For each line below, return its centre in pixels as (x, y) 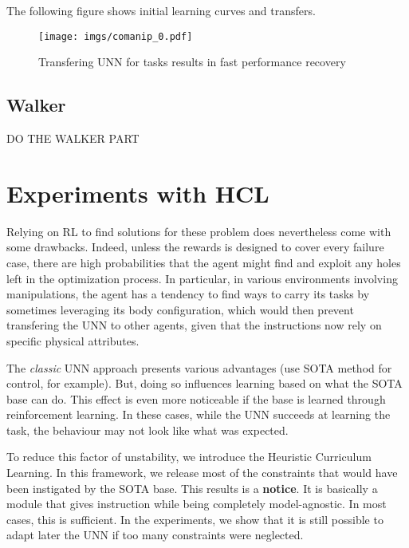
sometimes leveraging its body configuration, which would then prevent (180, 309)
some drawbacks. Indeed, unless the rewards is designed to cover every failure (195, 247)
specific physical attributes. (73, 340)
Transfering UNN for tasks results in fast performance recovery (192, 62)
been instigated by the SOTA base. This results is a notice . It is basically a (192, 488)
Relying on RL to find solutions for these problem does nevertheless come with (199, 231)
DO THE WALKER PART (73, 138)
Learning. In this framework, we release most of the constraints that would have (202, 473)
